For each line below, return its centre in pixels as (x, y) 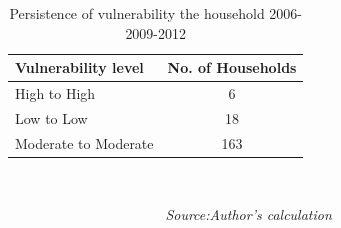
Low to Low (51, 117)
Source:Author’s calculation (248, 214)
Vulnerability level (79, 67)
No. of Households (232, 67)
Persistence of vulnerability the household (137, 13)
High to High (55, 93)
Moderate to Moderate (84, 142)
